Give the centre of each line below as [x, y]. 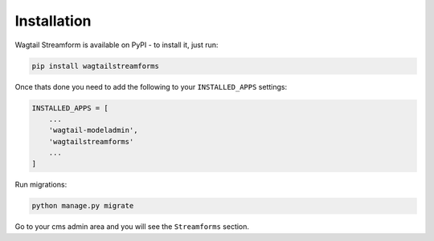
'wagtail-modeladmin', [93, 131]
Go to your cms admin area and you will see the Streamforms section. [132, 227]
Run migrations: [41, 185]
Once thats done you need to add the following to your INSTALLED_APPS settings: [151, 86]
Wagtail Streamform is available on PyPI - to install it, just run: [117, 45]
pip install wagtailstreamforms [96, 66]
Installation [53, 21]
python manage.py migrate [83, 206]
